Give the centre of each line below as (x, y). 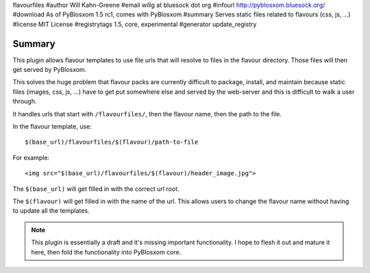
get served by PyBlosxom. (50, 70)
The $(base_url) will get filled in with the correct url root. (96, 189)
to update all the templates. (51, 211)
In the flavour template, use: (52, 127)
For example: (31, 157)
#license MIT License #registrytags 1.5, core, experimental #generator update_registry (135, 24)
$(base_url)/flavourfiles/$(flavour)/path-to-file (112, 142)
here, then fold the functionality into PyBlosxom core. (106, 252)
